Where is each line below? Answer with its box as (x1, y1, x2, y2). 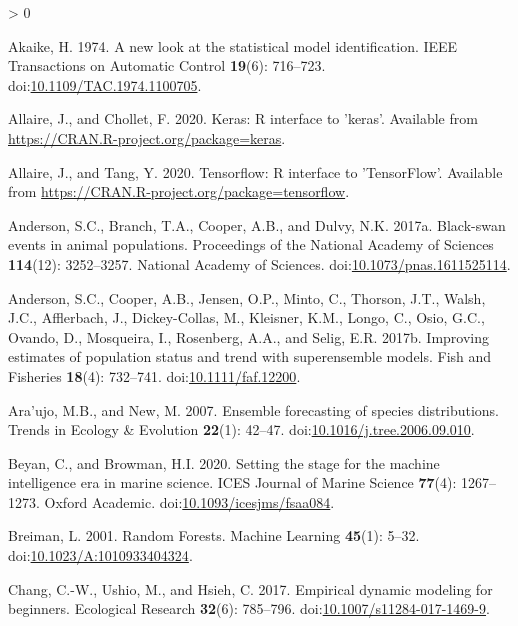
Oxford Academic (44, 491, 152, 512)
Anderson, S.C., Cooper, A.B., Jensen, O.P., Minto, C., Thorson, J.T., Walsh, (8, 287, 486, 308)
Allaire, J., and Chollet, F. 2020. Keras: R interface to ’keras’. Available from (8, 108, 478, 129)
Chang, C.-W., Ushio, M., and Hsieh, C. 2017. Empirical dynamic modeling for (8, 578, 493, 599)
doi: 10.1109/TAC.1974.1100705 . (8, 74, 202, 95)
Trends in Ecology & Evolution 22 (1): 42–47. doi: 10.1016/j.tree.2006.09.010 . (8, 419, 475, 440)
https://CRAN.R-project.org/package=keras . (8, 127, 286, 148)
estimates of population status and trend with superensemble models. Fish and (8, 346, 492, 367)
